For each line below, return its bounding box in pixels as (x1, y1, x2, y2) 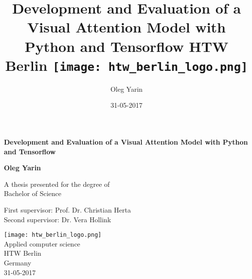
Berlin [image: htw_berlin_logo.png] (5, 55, 248, 75)
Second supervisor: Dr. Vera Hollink (4, 214, 111, 224)
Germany (4, 258, 32, 267)
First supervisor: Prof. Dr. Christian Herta (4, 204, 131, 214)
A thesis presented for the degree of (4, 179, 110, 189)
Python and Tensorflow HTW (24, 36, 229, 56)
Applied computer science (4, 238, 80, 248)
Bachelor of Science (4, 188, 62, 198)
